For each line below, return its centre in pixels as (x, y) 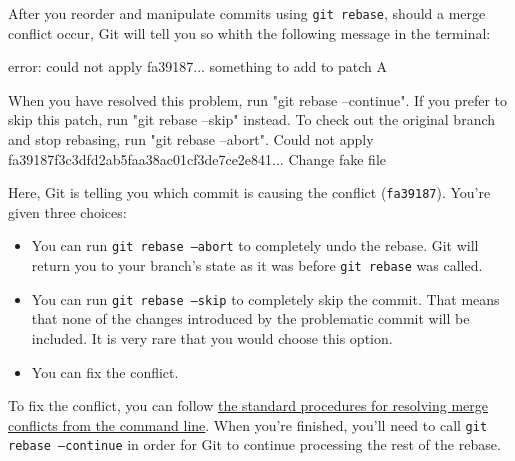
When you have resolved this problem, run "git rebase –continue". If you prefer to (257, 99)
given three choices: (67, 211)
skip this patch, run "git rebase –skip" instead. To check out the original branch (252, 119)
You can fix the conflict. (105, 371)
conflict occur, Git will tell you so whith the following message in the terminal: (249, 32)
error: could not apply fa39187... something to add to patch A (198, 66)
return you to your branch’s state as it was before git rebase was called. (257, 265)
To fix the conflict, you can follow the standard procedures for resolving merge (248, 405)
